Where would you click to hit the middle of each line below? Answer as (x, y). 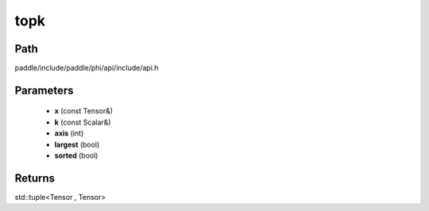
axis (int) (69, 133)
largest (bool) (77, 144)
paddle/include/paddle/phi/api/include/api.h (87, 68)
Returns (35, 178)
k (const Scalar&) (83, 122)
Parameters (44, 90)
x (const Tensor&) (84, 111)
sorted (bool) (76, 155)
